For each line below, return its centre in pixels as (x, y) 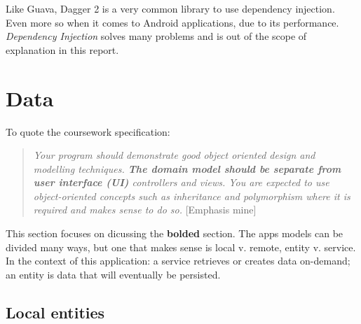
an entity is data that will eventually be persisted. (113, 274)
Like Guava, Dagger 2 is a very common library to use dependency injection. (170, 8)
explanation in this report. (62, 49)
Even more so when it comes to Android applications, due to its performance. (172, 22)
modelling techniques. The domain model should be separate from (187, 168)
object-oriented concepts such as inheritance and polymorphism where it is (192, 196)
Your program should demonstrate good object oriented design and (174, 155)
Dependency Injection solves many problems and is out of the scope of (156, 36)
